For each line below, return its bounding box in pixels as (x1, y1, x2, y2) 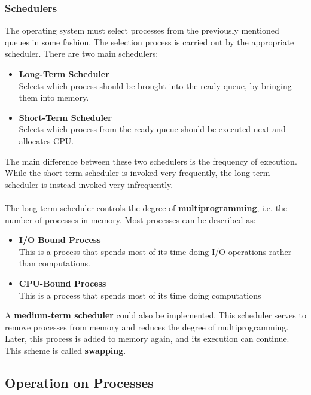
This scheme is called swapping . (5, 344, 126, 356)
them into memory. (19, 91, 89, 104)
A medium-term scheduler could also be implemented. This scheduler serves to (5, 309, 306, 321)
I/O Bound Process (19, 233, 101, 246)
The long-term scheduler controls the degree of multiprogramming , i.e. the (5, 201, 288, 214)
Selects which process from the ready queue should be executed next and (19, 123, 286, 135)
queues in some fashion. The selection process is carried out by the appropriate (5, 35, 294, 48)
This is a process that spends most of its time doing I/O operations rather (19, 245, 292, 257)
